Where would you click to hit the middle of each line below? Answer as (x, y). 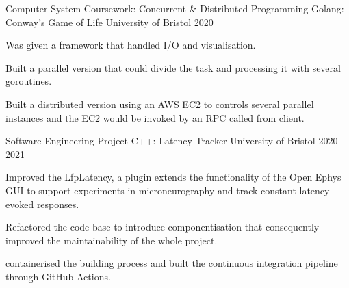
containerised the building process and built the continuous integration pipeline (172, 263)
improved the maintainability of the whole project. (112, 240)
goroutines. (29, 81)
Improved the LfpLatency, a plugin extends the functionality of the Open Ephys (173, 177)
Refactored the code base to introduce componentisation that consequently (163, 227)
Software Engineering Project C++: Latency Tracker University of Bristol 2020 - (175, 141)
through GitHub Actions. (58, 276)
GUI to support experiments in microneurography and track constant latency (168, 190)
